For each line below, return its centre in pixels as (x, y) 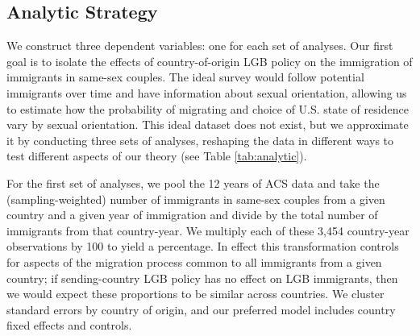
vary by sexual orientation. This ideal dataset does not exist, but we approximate (208, 124)
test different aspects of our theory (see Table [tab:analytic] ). (157, 156)
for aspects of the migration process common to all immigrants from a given (194, 261)
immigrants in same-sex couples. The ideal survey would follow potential (185, 77)
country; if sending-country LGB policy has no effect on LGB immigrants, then (202, 278)
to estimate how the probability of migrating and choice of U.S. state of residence (208, 108)
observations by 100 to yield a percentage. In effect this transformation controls (203, 246)
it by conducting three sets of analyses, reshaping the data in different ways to (200, 140)
